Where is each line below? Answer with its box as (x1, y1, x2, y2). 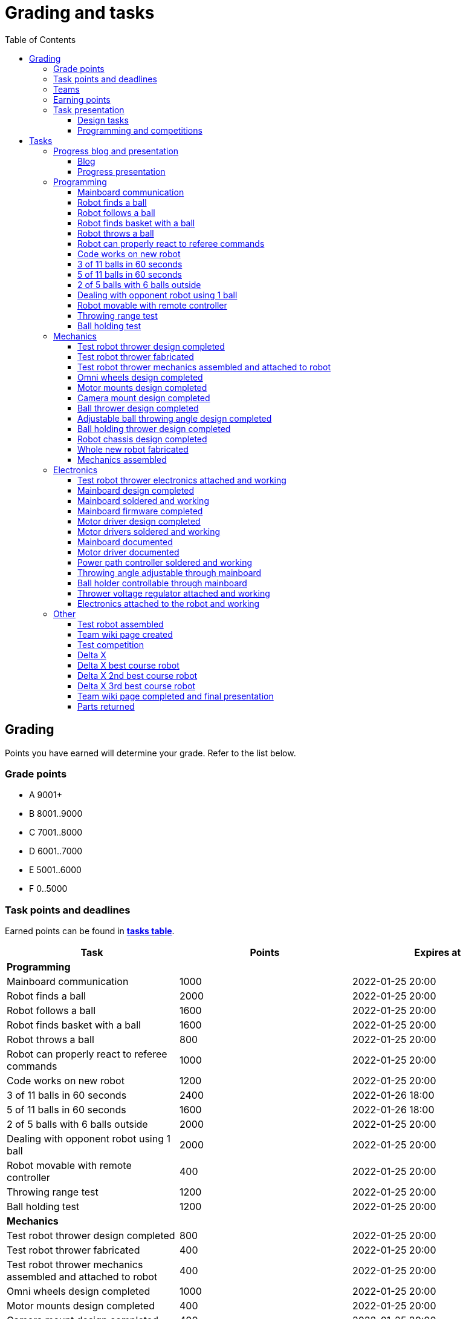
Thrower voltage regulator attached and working (77, 587, 270, 598)
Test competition (77, 639, 144, 650)
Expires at (414, 946, 461, 959)
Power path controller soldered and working (77, 557, 253, 568)
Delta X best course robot (77, 659, 180, 670)
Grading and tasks (5, 2, 155, 23)
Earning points (53, 94, 111, 105)
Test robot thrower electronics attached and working (77, 474, 286, 485)
